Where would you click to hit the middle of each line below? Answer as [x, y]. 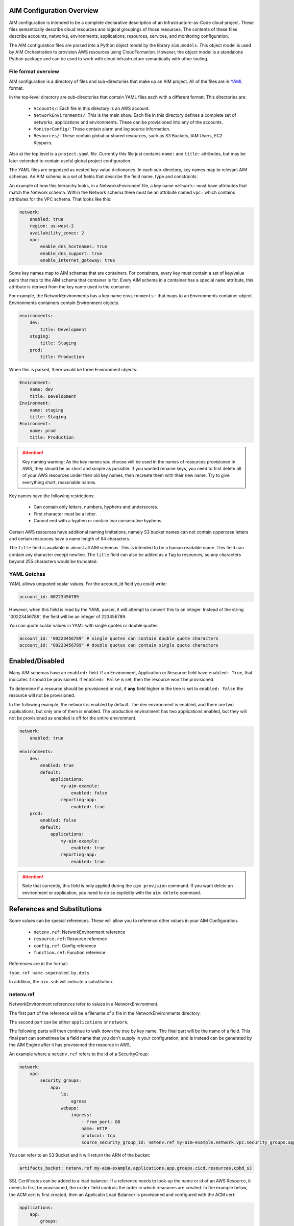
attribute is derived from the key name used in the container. [70, 286]
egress [79, 1101]
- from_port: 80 [101, 1122]
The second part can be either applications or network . [69, 1022]
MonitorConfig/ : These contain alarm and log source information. [102, 129]
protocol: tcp [98, 1136]
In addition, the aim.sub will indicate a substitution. [61, 982]
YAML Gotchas [27, 574]
